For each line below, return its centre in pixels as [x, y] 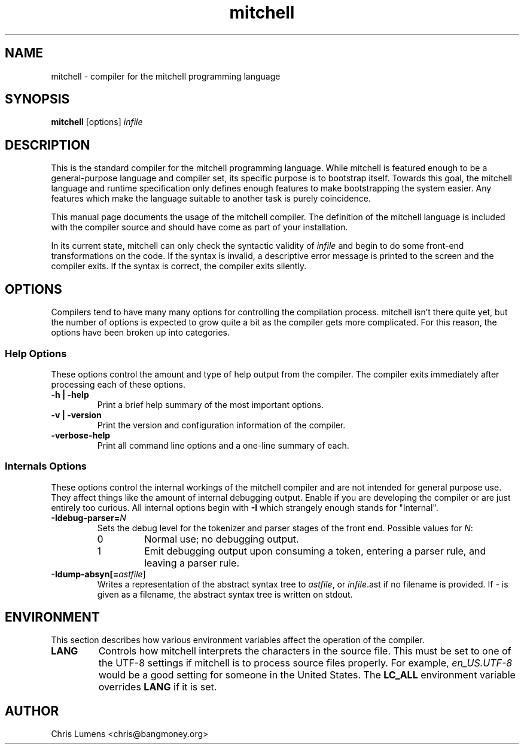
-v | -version [76, 415]
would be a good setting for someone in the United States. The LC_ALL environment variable [307, 675]
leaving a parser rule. [192, 563]
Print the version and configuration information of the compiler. [221, 425]
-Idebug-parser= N [89, 517]
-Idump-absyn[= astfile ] [98, 574]
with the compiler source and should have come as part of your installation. [199, 227]
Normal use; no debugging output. [222, 539]
